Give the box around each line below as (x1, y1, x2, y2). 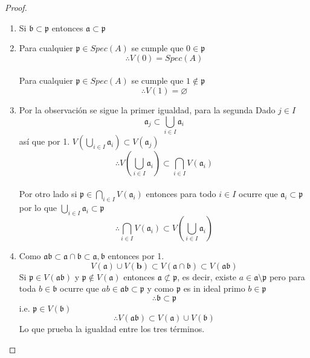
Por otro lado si (19, 187, 77, 200)
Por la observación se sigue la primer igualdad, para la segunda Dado (19, 103, 276, 116)
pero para (269, 270, 305, 283)
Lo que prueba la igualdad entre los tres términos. (19, 322, 205, 335)
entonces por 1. (108, 250, 164, 262)
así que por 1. (19, 134, 70, 147)
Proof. (5, 1, 27, 13)
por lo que (19, 201, 57, 214)
